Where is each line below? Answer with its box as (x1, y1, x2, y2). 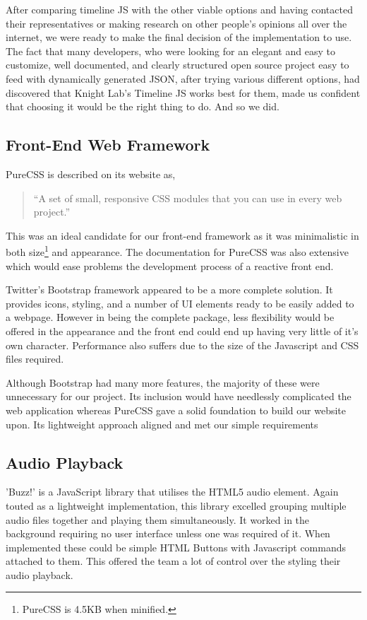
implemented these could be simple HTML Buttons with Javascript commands (6, 539, 347, 554)
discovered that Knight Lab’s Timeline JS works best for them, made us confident (6, 85, 361, 100)
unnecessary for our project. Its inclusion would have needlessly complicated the (6, 389, 351, 404)
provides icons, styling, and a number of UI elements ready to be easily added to (6, 296, 354, 310)
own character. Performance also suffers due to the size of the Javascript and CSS (6, 337, 359, 352)
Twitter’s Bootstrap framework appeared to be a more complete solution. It (6, 282, 333, 297)
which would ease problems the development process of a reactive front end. (6, 258, 334, 273)
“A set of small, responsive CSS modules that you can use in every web (33, 190, 342, 205)
